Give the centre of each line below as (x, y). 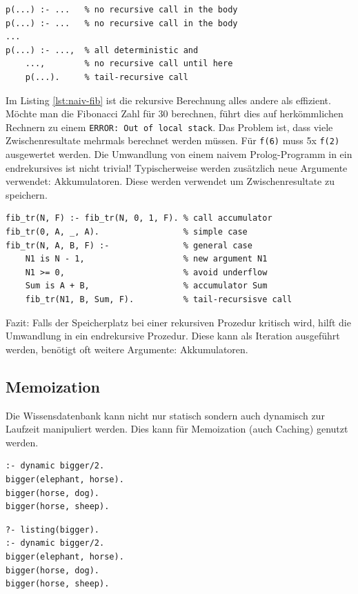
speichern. (27, 194)
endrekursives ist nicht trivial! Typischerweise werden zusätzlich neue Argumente (177, 167)
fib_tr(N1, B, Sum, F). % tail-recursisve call (159, 299)
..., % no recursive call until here (129, 64)
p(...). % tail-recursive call (107, 77)
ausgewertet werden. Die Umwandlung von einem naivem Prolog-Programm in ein (179, 154)
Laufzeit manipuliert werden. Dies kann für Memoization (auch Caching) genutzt (177, 429)
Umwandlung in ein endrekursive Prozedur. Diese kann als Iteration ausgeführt (173, 336)
